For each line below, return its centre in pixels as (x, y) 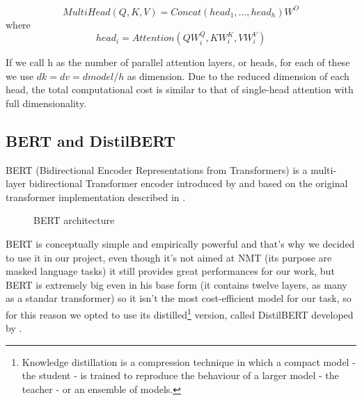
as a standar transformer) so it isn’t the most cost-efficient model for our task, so (179, 298)
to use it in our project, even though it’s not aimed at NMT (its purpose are (169, 257)
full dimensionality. (46, 103)
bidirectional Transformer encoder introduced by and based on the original (188, 183)
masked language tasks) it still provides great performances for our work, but (170, 271)
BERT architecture (74, 220)
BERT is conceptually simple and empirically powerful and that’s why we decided (180, 244)
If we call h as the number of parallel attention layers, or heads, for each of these (178, 62)
